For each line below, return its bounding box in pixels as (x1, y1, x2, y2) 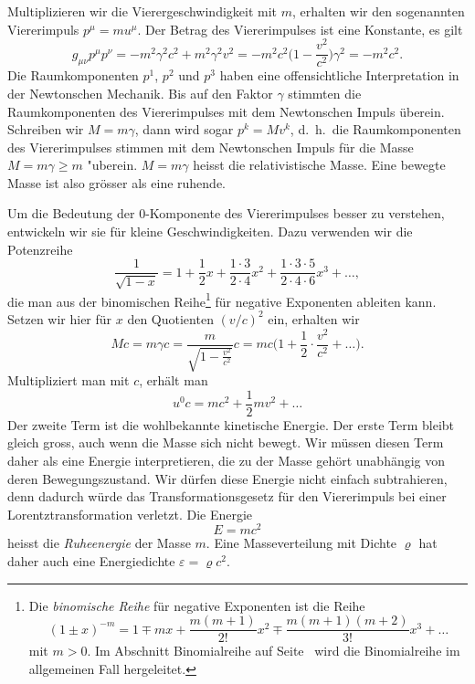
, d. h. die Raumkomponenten (290, 120, 461, 139)
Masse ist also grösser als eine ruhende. (7, 173, 227, 192)
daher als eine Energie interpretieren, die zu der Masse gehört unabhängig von (7, 450, 446, 469)
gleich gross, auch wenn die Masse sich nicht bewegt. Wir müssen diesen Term (7, 433, 444, 452)
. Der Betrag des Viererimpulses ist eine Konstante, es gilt (137, 19, 463, 38)
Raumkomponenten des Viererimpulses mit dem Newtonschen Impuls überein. (7, 101, 445, 121)
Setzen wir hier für (7, 309, 112, 328)
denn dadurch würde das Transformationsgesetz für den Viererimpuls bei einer (7, 487, 447, 506)
